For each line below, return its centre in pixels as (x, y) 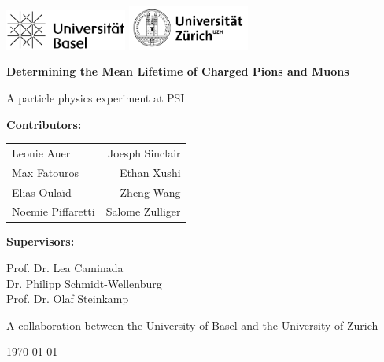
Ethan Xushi (150, 172)
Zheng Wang (150, 192)
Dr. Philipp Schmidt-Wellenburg (84, 283)
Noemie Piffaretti (54, 211)
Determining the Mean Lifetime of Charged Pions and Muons (178, 71)
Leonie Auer (41, 152)
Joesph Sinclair (144, 152)
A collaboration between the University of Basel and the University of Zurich (192, 325)
